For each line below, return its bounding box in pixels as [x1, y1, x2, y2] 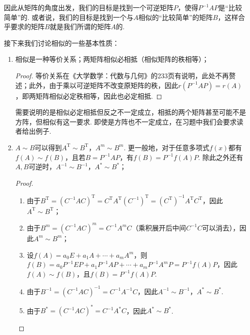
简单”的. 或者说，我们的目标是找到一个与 [4, 12, 134, 22]
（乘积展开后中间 [131, 222, 186, 232]
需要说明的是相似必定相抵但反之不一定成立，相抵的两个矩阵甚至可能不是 [15, 107, 246, 117]
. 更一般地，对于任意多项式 [124, 142, 210, 152]
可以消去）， [202, 222, 240, 232]
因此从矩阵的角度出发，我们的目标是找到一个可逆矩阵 [4, 2, 173, 12]
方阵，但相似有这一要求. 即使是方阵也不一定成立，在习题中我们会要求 [15, 116, 237, 126]
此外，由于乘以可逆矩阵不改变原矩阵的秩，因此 [29, 80, 178, 90]
